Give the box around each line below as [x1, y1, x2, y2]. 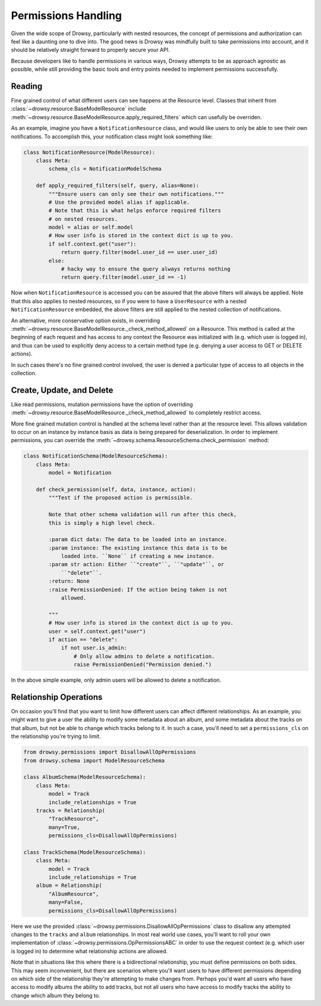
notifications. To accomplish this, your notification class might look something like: [11, 133, 213, 140]
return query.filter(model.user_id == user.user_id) [61, 249, 218, 256]
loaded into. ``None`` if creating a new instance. [61, 553, 215, 560]
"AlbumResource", [48, 890, 99, 897]
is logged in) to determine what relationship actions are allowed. [11, 948, 168, 955]
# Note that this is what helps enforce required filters [48, 207, 221, 214]
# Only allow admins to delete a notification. [73, 653, 215, 660]
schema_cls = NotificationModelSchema [48, 166, 162, 172]
